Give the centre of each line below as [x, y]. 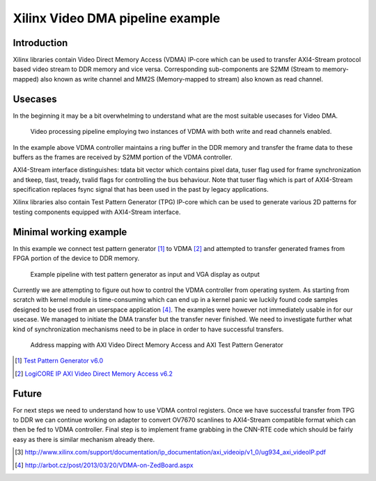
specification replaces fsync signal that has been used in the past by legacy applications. [141, 190]
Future [28, 394]
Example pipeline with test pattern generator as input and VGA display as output [145, 274]
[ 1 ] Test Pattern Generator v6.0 [59, 361]
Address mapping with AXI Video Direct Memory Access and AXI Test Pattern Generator [157, 344]
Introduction [40, 43]
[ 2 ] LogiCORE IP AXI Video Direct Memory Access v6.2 [94, 374]
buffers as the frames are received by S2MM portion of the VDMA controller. [123, 157]
